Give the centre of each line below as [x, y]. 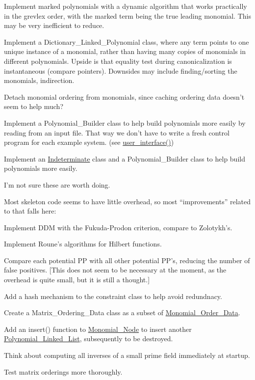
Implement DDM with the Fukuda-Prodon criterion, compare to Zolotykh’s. [118, 227]
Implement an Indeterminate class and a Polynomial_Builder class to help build [125, 158]
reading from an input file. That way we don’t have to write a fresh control [117, 132]
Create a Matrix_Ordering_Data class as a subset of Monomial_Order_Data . [122, 312]
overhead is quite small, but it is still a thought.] [77, 280]
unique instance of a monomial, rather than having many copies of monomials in [125, 51]
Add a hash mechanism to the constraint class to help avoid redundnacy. [113, 296]
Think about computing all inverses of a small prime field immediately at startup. [127, 355]
